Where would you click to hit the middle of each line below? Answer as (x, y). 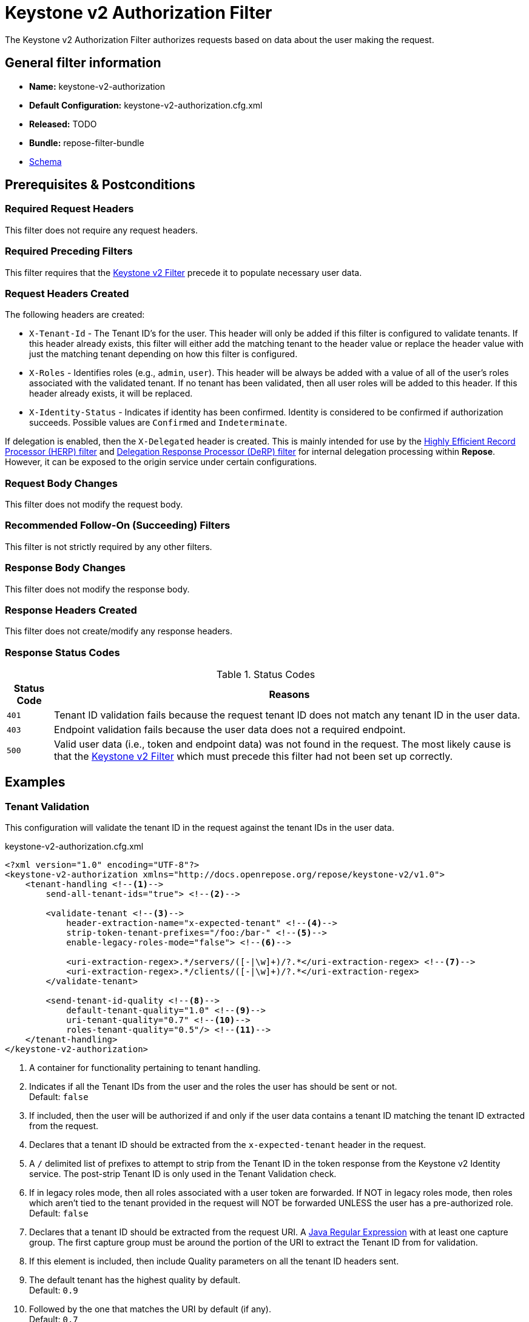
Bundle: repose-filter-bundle (87, 143)
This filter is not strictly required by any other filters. (109, 546)
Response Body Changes (66, 568)
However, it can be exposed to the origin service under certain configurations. (161, 462)
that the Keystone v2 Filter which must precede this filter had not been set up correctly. (254, 757)
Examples (35, 782)
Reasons (289, 695)
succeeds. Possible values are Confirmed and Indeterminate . (158, 423)
